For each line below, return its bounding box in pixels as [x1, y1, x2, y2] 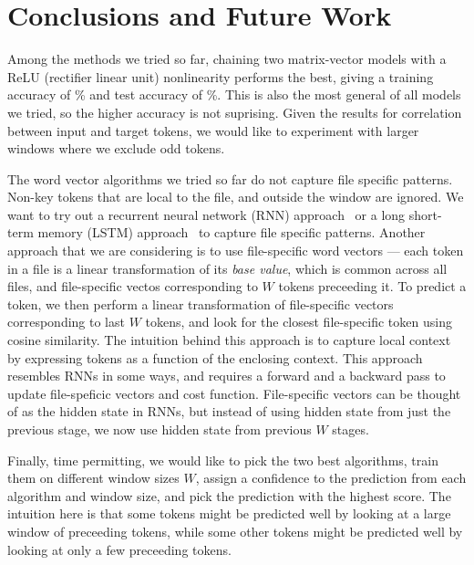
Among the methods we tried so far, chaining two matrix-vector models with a [7, 49, 447, 68]
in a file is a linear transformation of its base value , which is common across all [7, 258, 448, 277]
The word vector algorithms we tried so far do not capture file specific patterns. [7, 169, 453, 188]
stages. [332, 420, 369, 438]
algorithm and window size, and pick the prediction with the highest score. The [7, 486, 451, 505]
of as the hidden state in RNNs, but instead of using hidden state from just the [7, 402, 451, 421]
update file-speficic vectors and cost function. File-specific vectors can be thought [7, 383, 461, 403]
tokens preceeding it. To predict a [278, 277, 467, 296]
